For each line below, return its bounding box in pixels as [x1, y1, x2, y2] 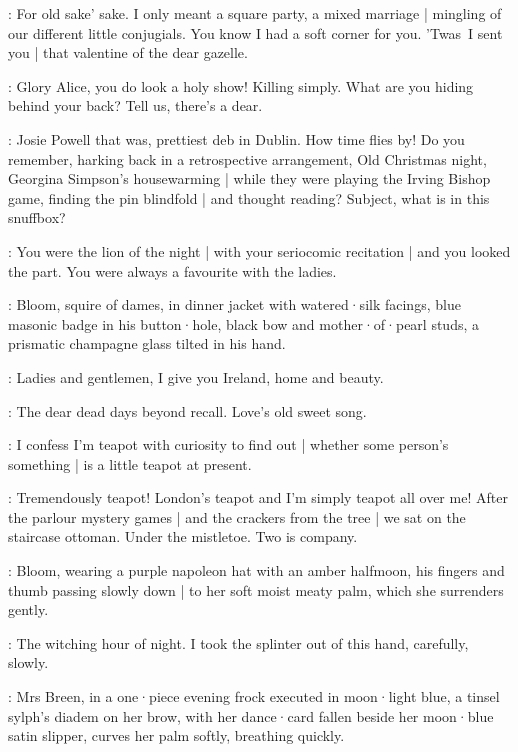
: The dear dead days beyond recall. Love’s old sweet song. [8, 400, 367, 421]
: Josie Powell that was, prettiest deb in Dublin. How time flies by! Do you [8, 128, 465, 149]
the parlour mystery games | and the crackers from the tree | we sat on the [8, 506, 466, 527]
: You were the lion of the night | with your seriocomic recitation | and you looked [8, 240, 511, 261]
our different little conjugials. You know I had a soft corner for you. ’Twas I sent [8, 22, 503, 43]
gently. [8, 599, 49, 620]
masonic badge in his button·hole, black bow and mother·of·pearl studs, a [8, 313, 479, 334]
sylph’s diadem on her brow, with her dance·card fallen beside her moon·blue [8, 705, 494, 726]
